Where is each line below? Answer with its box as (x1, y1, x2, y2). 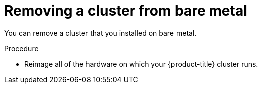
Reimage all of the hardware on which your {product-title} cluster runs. (24, 59, 258, 68)
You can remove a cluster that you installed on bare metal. (4, 28, 197, 37)
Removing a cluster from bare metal (4, 2, 247, 19)
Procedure (4, 44, 39, 53)
